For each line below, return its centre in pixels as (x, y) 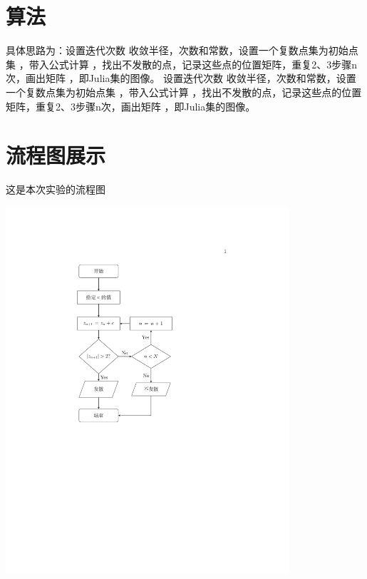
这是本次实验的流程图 (56, 189)
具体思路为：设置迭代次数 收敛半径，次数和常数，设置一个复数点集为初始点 (182, 50)
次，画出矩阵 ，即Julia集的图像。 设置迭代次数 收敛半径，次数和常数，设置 (181, 78)
